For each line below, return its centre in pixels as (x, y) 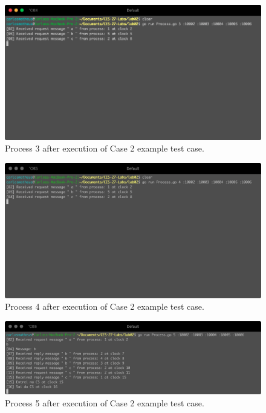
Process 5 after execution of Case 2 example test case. (105, 403)
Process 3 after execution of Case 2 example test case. (105, 148)
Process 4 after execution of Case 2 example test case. (105, 306)
